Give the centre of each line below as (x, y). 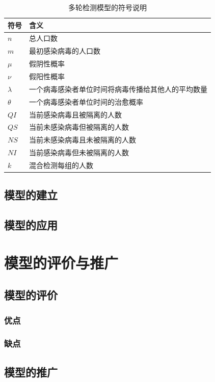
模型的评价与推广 (61, 262)
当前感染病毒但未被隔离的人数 (79, 152)
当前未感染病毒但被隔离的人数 (79, 127)
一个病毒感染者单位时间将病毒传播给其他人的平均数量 (118, 89)
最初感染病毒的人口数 (65, 51)
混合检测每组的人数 (61, 165)
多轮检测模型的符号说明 (107, 7)
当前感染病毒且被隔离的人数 (75, 114)
